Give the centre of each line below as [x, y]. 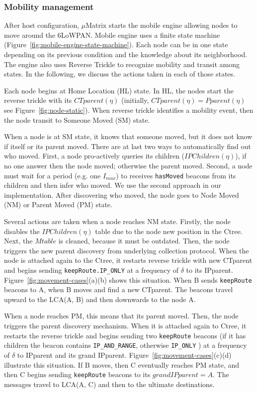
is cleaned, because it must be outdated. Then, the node [144, 241]
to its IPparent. [210, 270]
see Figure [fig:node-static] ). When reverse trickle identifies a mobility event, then [129, 110]
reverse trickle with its [38, 100]
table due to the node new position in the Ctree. [169, 231]
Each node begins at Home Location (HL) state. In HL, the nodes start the [119, 90]
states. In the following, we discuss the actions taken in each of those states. [120, 74]
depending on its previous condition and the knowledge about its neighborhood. [126, 54]
